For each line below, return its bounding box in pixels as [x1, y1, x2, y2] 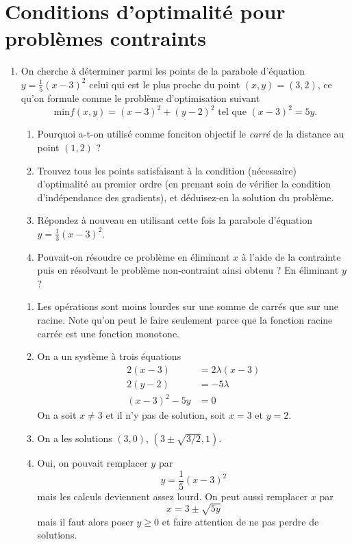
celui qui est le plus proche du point [89, 77, 240, 91]
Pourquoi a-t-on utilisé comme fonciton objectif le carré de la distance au [37, 127, 344, 141]
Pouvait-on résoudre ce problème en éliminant [37, 249, 230, 263]
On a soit [37, 408, 77, 422]
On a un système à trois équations [37, 349, 181, 363]
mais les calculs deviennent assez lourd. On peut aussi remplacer [37, 489, 308, 503]
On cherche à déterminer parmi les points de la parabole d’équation [21, 64, 305, 78]
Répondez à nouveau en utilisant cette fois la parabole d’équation [37, 213, 312, 227]
